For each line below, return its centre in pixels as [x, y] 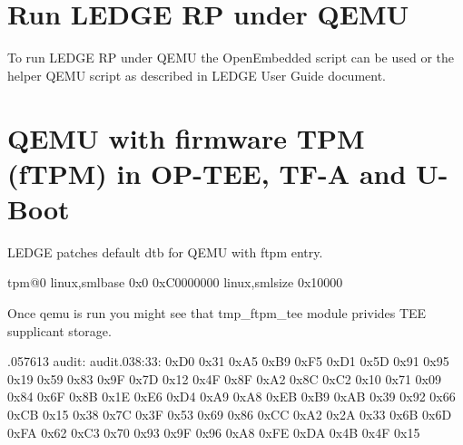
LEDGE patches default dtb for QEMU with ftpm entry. [165, 252]
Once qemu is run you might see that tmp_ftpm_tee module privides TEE [217, 313]
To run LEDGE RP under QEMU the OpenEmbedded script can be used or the [231, 58]
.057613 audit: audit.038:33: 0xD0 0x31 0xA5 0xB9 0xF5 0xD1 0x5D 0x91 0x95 [228, 361]
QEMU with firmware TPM [186, 137]
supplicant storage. [59, 330]
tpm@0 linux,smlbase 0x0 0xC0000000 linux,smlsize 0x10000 [175, 282]
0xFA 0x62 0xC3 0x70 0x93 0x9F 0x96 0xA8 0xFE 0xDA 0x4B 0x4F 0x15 [214, 432]
